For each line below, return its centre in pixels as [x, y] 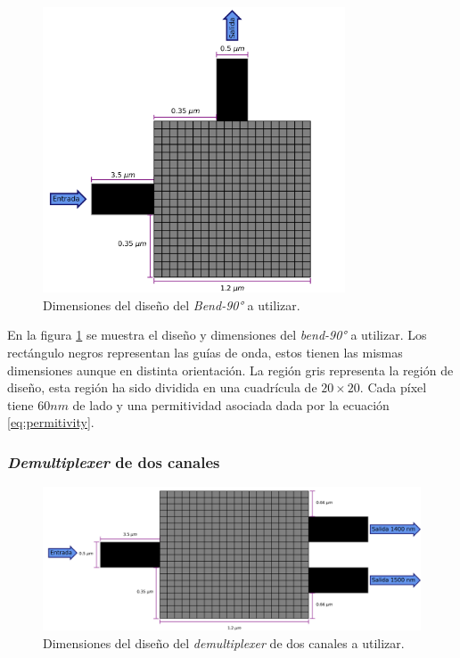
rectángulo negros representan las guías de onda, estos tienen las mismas [205, 353]
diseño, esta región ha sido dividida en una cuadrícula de [162, 387]
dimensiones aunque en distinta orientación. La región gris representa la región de [230, 370]
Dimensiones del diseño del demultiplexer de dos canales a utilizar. [224, 642]
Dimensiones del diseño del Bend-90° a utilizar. [172, 304]
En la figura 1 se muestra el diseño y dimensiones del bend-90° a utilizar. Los [217, 335]
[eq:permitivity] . [51, 422]
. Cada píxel [393, 387]
